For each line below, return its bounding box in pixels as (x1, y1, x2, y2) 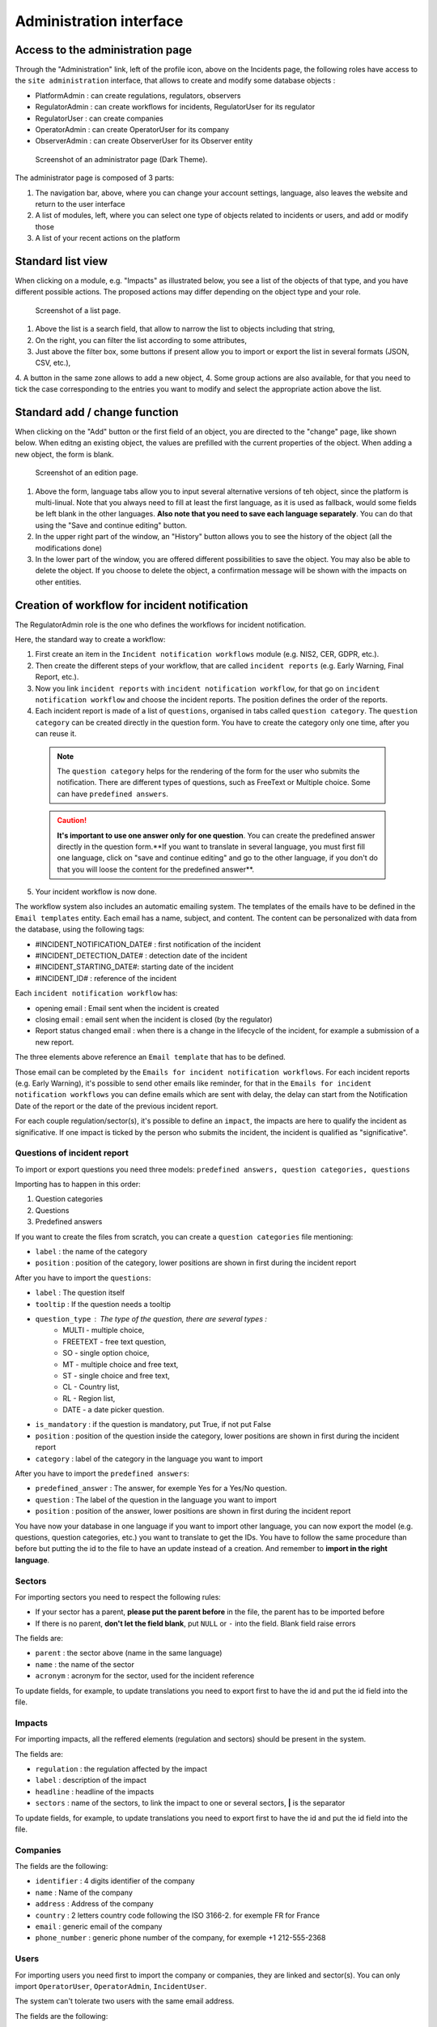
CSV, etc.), (35, 358, 71, 368)
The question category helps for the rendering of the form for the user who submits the (57, 766, 360, 776)
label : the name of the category (35, 1247, 147, 1256)
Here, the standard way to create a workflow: (15, 635, 166, 645)
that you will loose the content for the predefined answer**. (57, 864, 255, 874)
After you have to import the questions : (15, 1273, 151, 1283)
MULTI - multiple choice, (62, 1326, 145, 1335)
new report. (35, 1037, 74, 1047)
